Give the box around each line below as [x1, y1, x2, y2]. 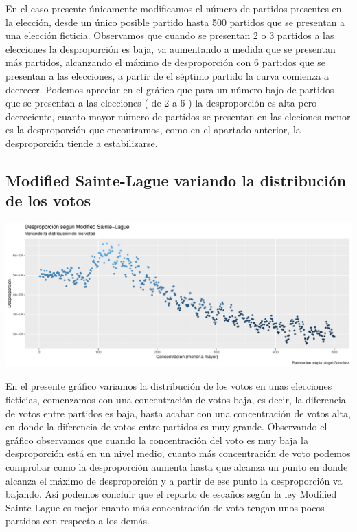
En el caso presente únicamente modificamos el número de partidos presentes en [5, 1, 342, 15]
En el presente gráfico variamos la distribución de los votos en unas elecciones [5, 379, 332, 393]
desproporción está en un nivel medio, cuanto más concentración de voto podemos [5, 446, 351, 461]
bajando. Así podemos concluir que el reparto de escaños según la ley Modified [5, 487, 337, 501]
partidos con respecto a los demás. [5, 513, 150, 528]
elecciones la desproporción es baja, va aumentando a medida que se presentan [5, 41, 336, 56]
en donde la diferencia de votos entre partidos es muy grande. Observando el [5, 419, 327, 434]
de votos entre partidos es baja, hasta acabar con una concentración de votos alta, [5, 406, 351, 420]
